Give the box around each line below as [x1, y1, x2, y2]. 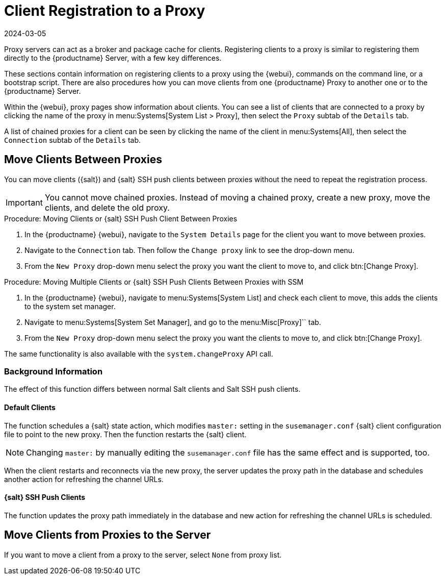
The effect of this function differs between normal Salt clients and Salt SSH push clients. [4, 385, 301, 394]
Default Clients [4, 402, 56, 412]
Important [6, 197, 43, 208]
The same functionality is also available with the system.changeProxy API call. [4, 349, 273, 358]
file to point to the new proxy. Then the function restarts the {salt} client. [4, 430, 247, 439]
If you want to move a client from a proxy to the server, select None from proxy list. [4, 550, 282, 559]
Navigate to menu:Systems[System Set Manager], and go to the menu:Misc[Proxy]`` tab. [24, 317, 321, 326]
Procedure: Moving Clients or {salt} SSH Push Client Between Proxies [4, 214, 238, 223]
